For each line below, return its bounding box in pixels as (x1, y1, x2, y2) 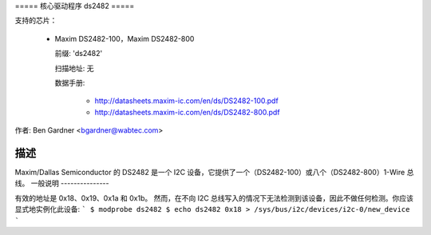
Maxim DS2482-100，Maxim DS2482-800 (54, 34, 195, 43)
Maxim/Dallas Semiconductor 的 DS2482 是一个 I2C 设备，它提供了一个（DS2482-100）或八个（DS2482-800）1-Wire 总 (14, 168, 414, 177)
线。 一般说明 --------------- (14, 178, 109, 188)
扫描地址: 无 (54, 63, 94, 73)
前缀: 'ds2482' (54, 49, 103, 58)
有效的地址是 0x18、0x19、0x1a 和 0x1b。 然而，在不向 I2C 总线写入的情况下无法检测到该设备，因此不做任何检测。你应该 (14, 193, 414, 203)
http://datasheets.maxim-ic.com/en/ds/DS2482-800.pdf (94, 107, 280, 117)
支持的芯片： (14, 16, 57, 26)
